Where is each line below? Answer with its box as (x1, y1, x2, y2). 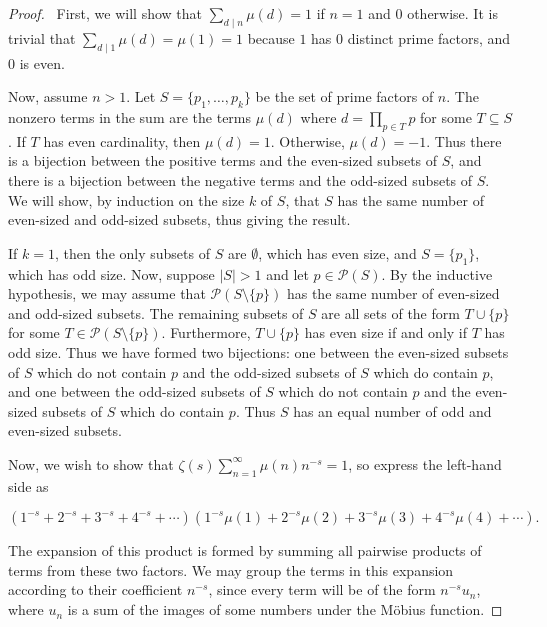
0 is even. (8, 52, 65, 73)
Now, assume (8, 86, 88, 107)
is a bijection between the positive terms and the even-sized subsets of (8, 150, 438, 171)
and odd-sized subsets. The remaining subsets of (8, 302, 304, 323)
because (247, 27, 295, 48)
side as (8, 475, 49, 496)
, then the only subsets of (54, 242, 210, 263)
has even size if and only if (304, 322, 468, 343)
